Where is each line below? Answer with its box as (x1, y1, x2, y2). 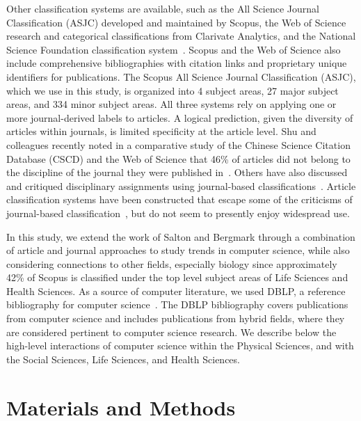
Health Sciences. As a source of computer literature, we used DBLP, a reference (6, 283, 346, 298)
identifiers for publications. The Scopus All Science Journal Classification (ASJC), (6, 69, 356, 84)
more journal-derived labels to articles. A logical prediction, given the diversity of (6, 110, 353, 125)
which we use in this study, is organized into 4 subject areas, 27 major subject (6, 83, 339, 97)
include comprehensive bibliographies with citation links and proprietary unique (6, 56, 347, 70)
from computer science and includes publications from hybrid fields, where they (6, 311, 345, 326)
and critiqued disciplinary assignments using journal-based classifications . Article (6, 178, 356, 193)
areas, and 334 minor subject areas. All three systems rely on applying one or (6, 97, 337, 111)
